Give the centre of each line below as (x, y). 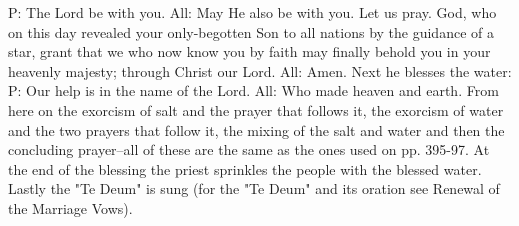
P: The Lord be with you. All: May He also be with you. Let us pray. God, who (252, 12)
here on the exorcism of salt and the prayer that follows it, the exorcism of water (256, 109)
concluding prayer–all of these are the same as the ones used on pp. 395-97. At (249, 149)
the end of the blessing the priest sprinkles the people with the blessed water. (245, 168)
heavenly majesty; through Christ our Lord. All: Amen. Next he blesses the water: (260, 70)
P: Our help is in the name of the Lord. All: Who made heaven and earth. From (253, 90)
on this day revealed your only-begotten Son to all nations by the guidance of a (251, 31)
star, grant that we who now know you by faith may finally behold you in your (249, 51)
